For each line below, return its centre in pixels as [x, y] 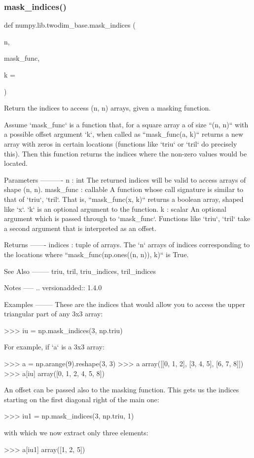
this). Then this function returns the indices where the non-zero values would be [126, 153]
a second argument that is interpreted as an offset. [80, 228]
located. [16, 163]
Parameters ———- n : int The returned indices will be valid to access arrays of [125, 179]
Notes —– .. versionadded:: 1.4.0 [53, 287]
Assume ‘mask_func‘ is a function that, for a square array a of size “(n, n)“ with [126, 124]
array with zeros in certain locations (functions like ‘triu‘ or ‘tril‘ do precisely [121, 143]
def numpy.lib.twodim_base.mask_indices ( [70, 25]
